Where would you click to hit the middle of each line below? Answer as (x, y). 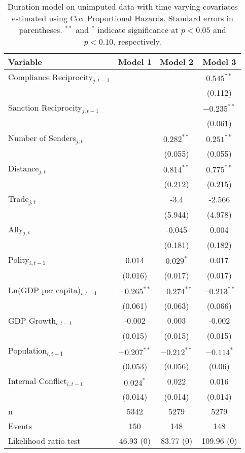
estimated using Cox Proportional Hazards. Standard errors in (123, 18)
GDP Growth (32, 320)
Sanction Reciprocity (45, 107)
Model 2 (177, 62)
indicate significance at (138, 30)
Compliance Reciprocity (50, 77)
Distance (24, 168)
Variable (25, 62)
